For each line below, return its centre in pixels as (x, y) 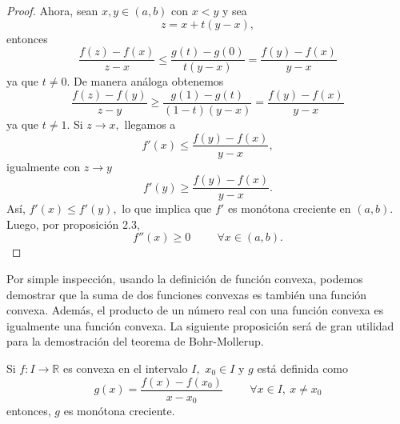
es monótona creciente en (289, 208)
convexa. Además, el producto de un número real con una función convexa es (195, 310)
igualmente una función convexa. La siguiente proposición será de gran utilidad (200, 325)
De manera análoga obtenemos (149, 81)
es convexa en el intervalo (125, 368)
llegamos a (150, 124)
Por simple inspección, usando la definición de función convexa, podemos (185, 278)
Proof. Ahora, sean (52, 10)
